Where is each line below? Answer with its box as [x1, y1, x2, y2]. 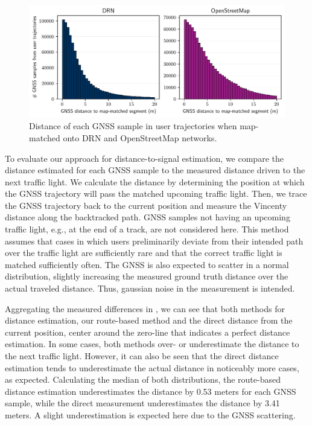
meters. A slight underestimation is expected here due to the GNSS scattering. [5, 408, 296, 421]
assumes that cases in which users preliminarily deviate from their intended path [5, 234, 304, 247]
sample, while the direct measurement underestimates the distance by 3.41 [5, 397, 280, 409]
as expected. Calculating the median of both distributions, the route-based [5, 373, 281, 386]
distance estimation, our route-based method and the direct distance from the [5, 314, 293, 327]
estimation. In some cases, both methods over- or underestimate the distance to [5, 337, 299, 350]
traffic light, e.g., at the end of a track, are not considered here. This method [5, 223, 289, 235]
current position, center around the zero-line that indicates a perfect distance [5, 325, 290, 338]
